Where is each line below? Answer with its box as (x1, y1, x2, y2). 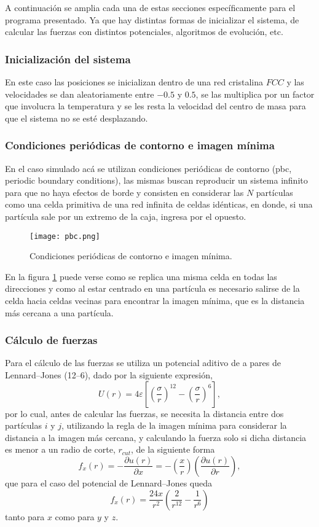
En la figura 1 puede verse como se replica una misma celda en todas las (5, 270, 277, 283)
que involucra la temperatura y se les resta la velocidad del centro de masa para (5, 100, 306, 112)
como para (55, 510, 95, 523)
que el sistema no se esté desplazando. (5, 111, 148, 124)
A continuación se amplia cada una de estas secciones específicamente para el (5, 1, 296, 14)
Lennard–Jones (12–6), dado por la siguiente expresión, (5, 369, 213, 381)
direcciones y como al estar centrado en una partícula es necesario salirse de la (5, 282, 300, 295)
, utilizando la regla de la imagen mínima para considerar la (61, 419, 287, 432)
